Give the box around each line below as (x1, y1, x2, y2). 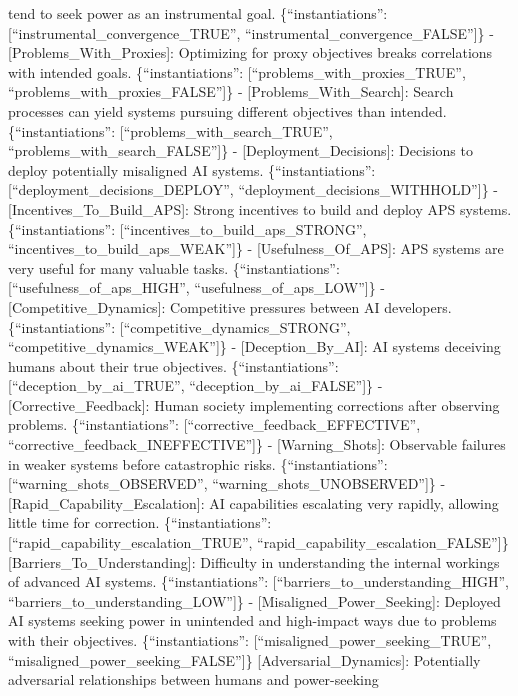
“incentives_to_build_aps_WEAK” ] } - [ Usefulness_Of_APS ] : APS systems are (8, 238, 504, 259)
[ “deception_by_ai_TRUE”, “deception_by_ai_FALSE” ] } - (8, 375, 383, 396)
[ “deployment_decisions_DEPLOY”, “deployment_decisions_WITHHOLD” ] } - (8, 179, 498, 200)
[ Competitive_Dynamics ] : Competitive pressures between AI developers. (8, 296, 452, 317)
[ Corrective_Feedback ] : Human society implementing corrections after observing (8, 394, 500, 415)
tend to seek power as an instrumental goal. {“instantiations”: (8, 3, 388, 23)
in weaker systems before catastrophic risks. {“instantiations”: (8, 453, 388, 474)
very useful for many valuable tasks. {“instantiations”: (8, 257, 340, 278)
